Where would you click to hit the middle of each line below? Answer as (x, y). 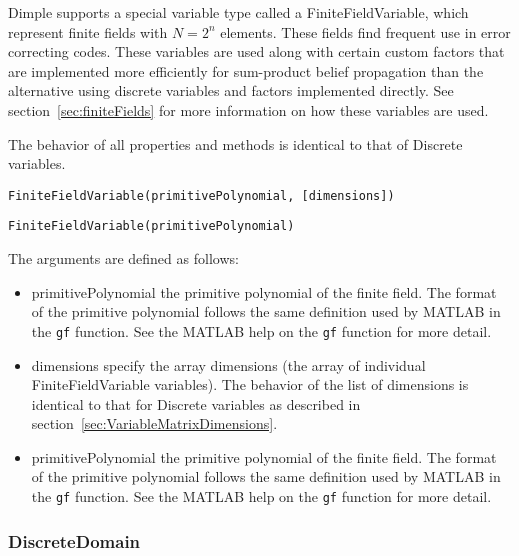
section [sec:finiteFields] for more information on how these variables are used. (248, 109)
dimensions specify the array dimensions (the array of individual (228, 364)
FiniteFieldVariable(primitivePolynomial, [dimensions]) (201, 195)
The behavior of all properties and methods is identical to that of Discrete (235, 143)
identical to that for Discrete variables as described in (196, 403)
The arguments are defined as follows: (123, 258)
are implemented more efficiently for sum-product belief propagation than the (246, 70)
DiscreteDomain (74, 540)
